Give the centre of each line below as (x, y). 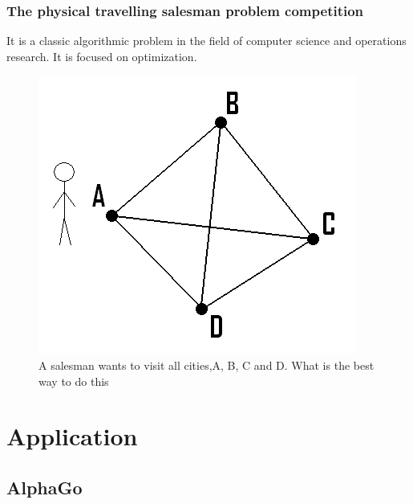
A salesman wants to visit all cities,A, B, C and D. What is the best (206, 365)
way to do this (74, 381)
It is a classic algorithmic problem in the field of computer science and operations (206, 41)
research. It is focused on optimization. (102, 56)
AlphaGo (45, 487)
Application (72, 436)
